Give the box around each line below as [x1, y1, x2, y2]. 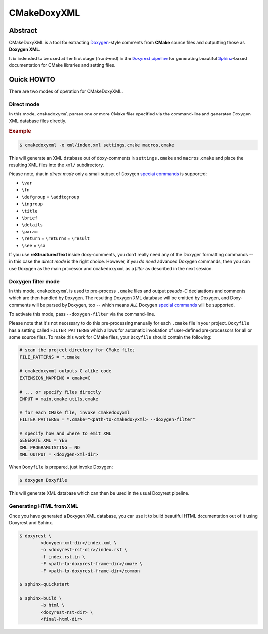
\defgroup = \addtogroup [21, 194, 79, 200]
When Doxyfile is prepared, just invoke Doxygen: [9, 464, 113, 470]
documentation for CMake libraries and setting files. [9, 62, 116, 68]
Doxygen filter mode [9, 278, 60, 285]
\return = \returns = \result [21, 235, 90, 241]
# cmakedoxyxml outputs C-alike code [19, 368, 112, 374]
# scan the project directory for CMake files [19, 347, 135, 353]
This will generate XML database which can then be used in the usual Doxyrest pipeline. [9, 490, 190, 496]
